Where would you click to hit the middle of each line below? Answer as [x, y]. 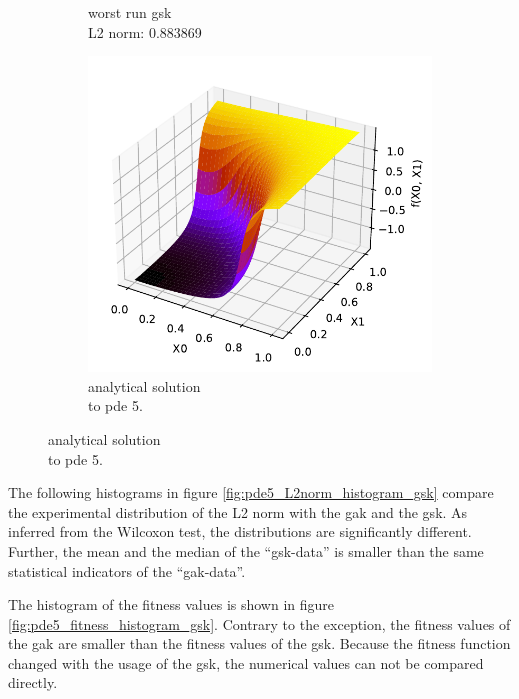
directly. [33, 682]
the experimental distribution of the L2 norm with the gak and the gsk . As [238, 511]
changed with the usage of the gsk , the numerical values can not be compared [246, 662]
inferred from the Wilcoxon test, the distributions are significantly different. [240, 531]
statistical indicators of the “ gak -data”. [127, 570]
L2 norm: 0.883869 [145, 31]
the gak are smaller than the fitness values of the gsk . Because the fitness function [259, 643]
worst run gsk [130, 12]
